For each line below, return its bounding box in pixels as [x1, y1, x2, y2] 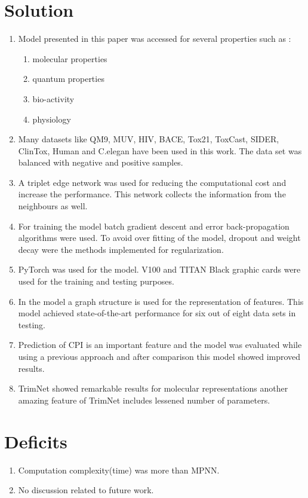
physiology [32, 112, 71, 125]
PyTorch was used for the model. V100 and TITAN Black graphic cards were [18, 263, 301, 276]
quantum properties [32, 72, 104, 85]
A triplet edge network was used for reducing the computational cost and [18, 176, 287, 188]
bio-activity [32, 92, 75, 105]
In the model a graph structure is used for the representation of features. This [18, 295, 304, 307]
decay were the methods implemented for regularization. [18, 243, 224, 255]
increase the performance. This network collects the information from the [18, 188, 286, 200]
